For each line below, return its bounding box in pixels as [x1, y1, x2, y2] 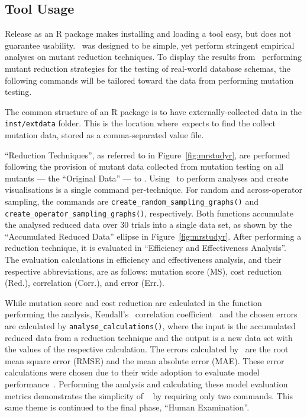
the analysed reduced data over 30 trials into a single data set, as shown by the [5, 218, 292, 231]
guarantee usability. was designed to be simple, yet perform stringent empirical [5, 39, 295, 51]
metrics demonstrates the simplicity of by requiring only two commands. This [5, 389, 293, 402]
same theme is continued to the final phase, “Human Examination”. [5, 401, 250, 413]
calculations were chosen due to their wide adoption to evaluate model [5, 366, 260, 378]
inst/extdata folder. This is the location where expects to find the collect [5, 117, 276, 129]
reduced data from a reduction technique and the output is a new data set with [5, 331, 293, 343]
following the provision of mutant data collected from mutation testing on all [5, 160, 284, 173]
